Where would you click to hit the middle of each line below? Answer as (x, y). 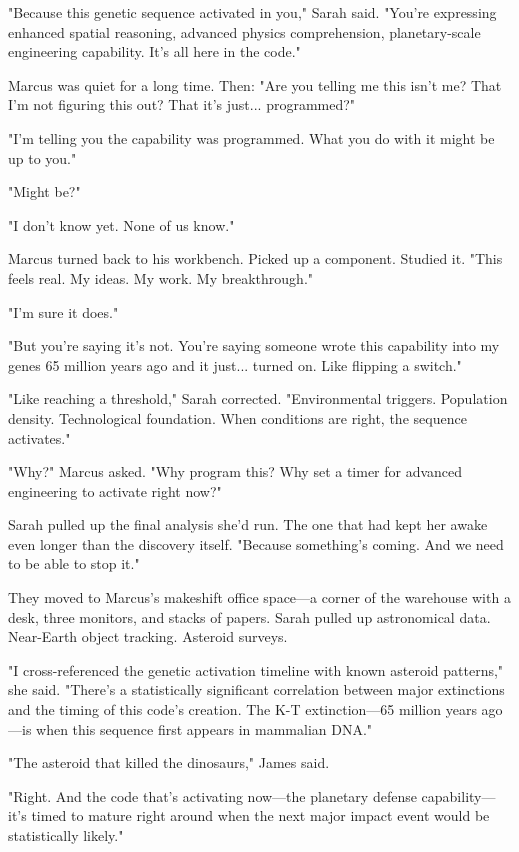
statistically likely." (66, 835)
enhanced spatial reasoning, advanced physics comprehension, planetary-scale (244, 31)
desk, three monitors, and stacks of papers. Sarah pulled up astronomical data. (249, 616)
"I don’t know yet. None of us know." (121, 224)
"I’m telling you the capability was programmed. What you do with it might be (251, 137)
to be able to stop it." (74, 563)
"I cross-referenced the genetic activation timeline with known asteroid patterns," (256, 669)
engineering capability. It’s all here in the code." (154, 51)
